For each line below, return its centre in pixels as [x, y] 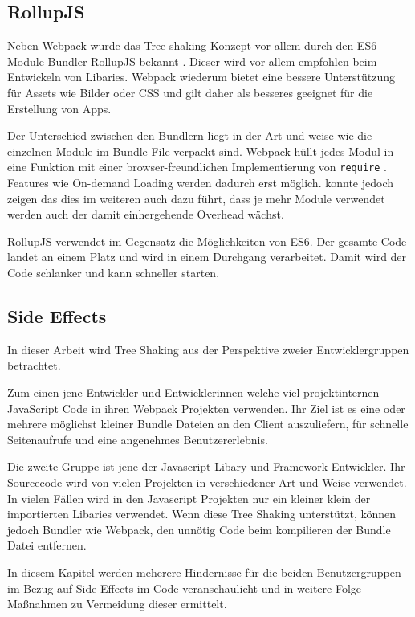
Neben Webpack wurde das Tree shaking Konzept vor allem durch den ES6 [192, 45]
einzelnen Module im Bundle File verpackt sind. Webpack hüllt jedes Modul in [201, 151]
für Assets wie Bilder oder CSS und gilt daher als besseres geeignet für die [190, 92]
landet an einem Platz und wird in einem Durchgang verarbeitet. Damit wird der [207, 257]
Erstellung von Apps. [59, 108]
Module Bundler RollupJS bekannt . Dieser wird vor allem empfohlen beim [192, 61]
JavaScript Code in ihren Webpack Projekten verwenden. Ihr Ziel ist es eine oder [206, 408]
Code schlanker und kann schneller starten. [114, 272]
